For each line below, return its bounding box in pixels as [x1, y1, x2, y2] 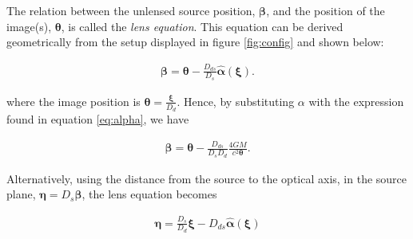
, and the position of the [266, 2, 385, 18]
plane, [6, 186, 36, 202]
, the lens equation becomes [81, 186, 217, 202]
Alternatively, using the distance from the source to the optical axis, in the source [6, 170, 407, 186]
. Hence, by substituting [177, 92, 295, 109]
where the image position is [6, 92, 141, 109]
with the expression [308, 92, 404, 109]
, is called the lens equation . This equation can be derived [61, 18, 344, 34]
